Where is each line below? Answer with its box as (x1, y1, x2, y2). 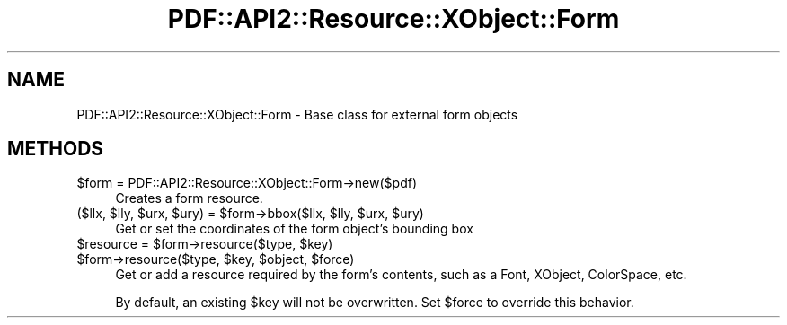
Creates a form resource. (115, 190, 263, 206)
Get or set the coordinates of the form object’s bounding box (115, 221, 473, 237)
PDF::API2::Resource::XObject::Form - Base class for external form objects (76, 106, 518, 122)
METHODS (7, 137, 104, 161)
